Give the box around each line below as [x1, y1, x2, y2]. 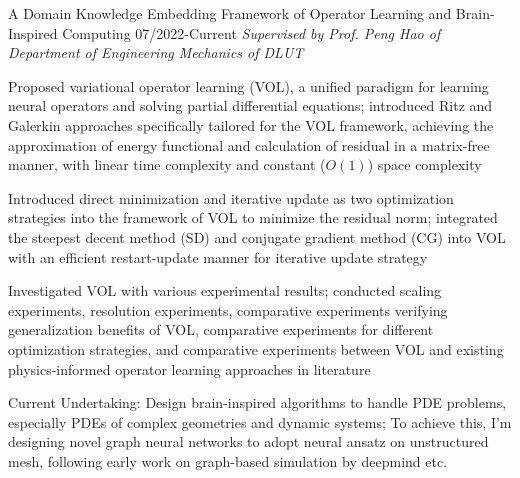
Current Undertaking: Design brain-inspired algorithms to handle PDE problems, [8, 392, 507, 413]
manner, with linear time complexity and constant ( [8, 154, 326, 175]
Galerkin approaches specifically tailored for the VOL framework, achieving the [8, 114, 494, 135]
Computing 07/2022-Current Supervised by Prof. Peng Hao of [62, 22, 441, 43]
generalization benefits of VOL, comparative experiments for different [8, 319, 434, 340]
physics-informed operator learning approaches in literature [8, 358, 371, 379]
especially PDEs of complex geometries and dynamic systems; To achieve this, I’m [8, 411, 512, 432]
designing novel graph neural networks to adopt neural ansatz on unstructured [8, 431, 489, 452]
